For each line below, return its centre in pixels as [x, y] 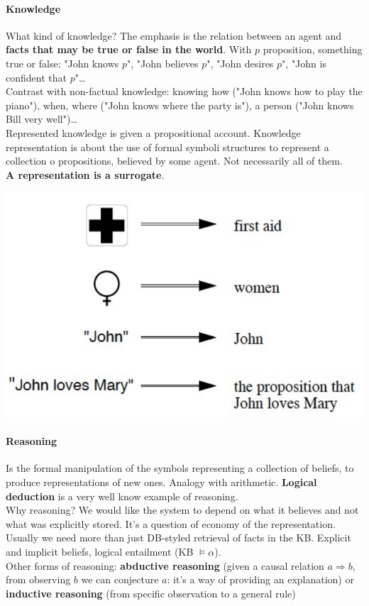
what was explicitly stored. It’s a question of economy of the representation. [171, 523]
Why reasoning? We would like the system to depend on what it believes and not [182, 510]
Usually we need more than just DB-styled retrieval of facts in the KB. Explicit [178, 538]
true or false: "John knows [62, 63]
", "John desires [240, 63]
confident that [36, 77]
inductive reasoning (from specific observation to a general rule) [151, 593]
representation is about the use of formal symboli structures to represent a [167, 147]
